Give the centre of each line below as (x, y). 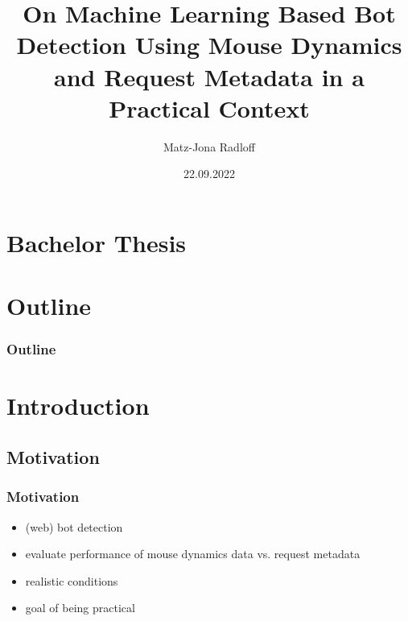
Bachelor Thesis (97, 242)
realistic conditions (72, 580)
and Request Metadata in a (209, 76)
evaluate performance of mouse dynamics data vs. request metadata (193, 554)
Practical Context (209, 108)
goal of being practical (80, 608)
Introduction (78, 406)
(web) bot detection (74, 526)
